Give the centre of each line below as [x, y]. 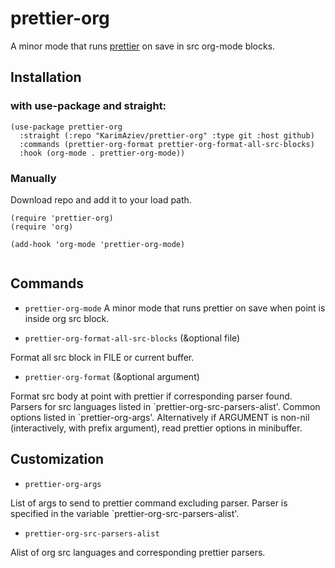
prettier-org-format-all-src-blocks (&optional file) [132, 338]
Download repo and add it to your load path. [101, 199]
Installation [46, 77]
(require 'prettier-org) [62, 218]
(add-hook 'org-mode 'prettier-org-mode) [98, 244]
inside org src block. [67, 318]
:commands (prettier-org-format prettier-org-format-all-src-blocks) [167, 144]
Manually [33, 178]
